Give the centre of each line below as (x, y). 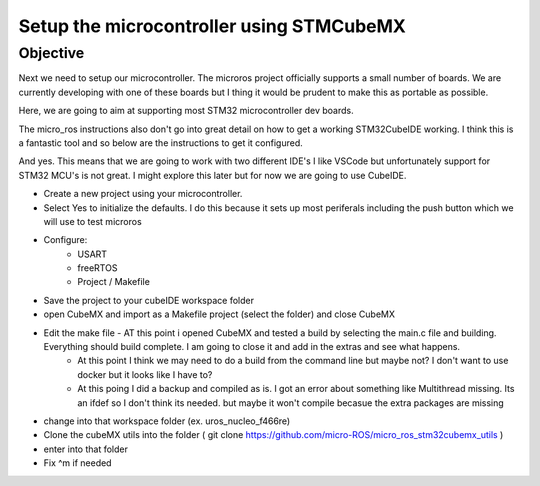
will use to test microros (92, 221)
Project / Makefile (113, 282)
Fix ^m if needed (77, 463)
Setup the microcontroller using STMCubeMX (212, 26)
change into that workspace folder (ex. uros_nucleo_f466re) (167, 421)
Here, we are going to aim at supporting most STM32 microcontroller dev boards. (186, 111)
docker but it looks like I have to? (145, 374)
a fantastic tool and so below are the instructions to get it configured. (161, 142)
